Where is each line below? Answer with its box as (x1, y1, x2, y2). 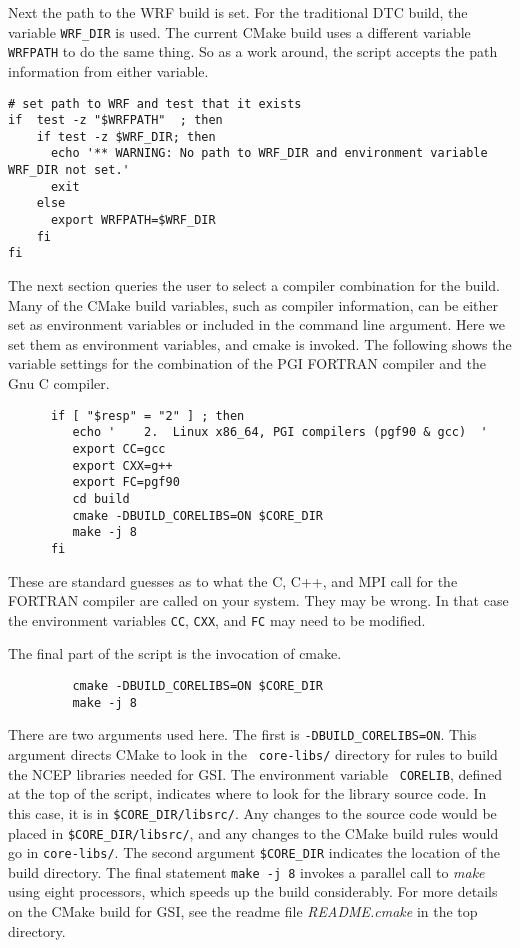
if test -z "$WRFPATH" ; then (8, 113, 223, 128)
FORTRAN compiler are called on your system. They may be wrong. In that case (8, 590, 509, 611)
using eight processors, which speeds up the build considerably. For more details (8, 881, 498, 902)
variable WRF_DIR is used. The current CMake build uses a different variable (8, 21, 471, 42)
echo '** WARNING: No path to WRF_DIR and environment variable (50, 146, 488, 161)
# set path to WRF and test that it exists (8, 96, 302, 111)
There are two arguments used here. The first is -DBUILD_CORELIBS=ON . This (8, 724, 477, 745)
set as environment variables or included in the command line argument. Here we (8, 314, 505, 335)
